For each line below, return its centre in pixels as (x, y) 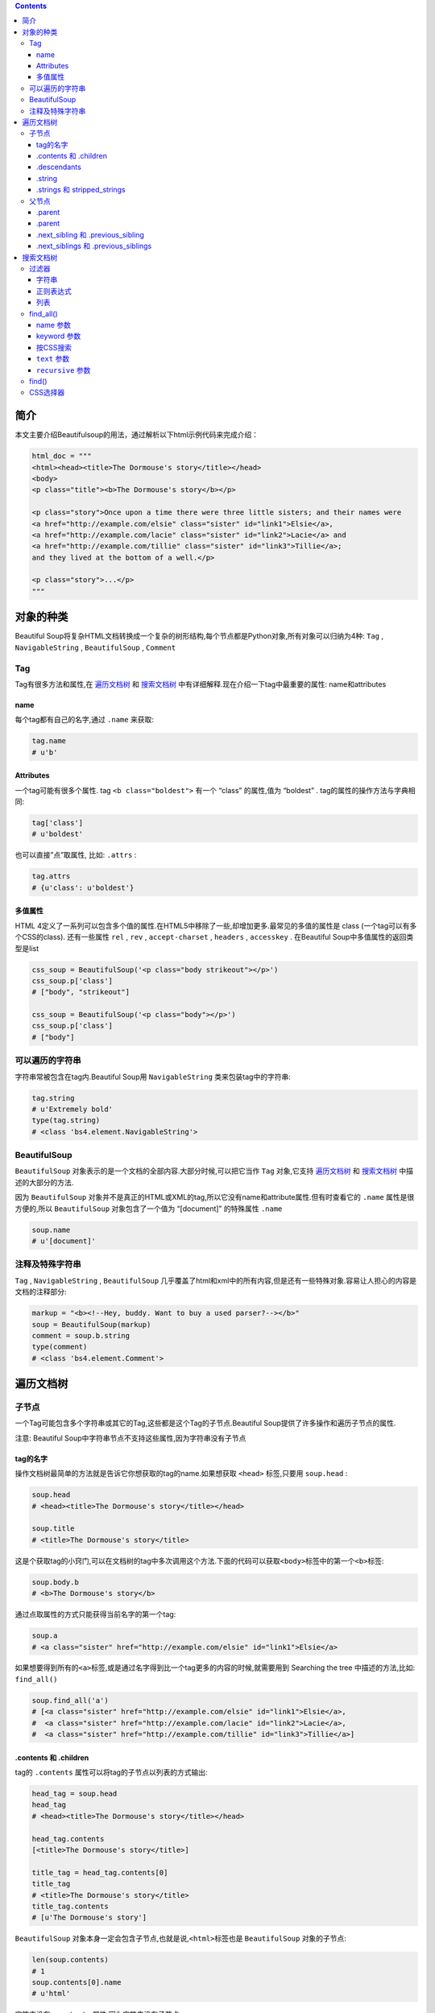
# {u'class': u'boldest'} (83, 887)
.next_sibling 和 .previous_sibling (91, 234)
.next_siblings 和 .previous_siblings (94, 246)
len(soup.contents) (70, 1960)
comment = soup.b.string (81, 1335)
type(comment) (60, 1347)
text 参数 (53, 359)
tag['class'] (58, 823)
